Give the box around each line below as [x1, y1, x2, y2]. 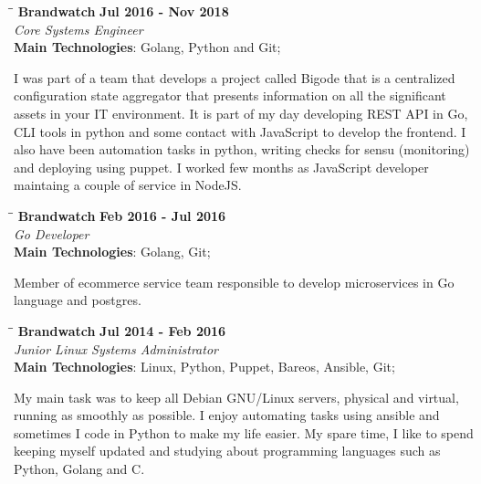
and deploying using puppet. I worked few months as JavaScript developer [14, 157, 429, 176]
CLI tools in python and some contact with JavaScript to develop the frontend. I [14, 121, 466, 141]
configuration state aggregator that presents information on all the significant [14, 86, 446, 105]
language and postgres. [14, 290, 141, 310]
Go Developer [14, 224, 89, 243]
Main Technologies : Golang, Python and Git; [14, 37, 281, 57]
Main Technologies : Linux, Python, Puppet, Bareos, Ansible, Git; [14, 357, 395, 376]
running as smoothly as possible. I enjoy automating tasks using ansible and [14, 405, 440, 425]
